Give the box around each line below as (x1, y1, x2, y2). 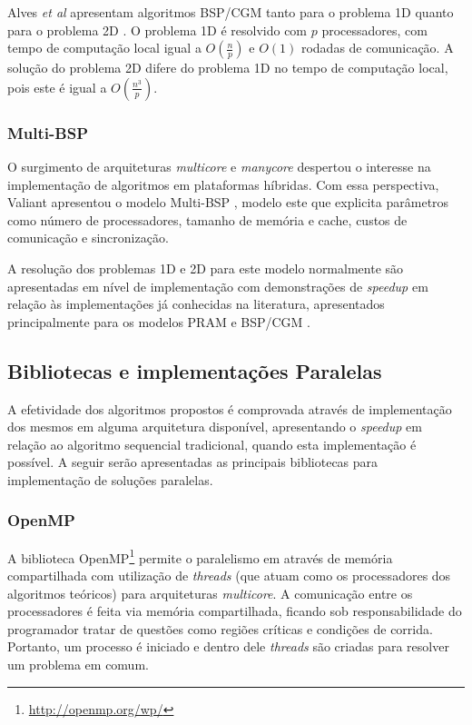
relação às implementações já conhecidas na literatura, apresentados (7, 294, 385, 313)
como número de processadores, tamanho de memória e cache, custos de (7, 210, 408, 229)
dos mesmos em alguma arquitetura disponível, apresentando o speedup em (7, 417, 422, 436)
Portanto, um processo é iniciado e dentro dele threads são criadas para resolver (7, 637, 449, 656)
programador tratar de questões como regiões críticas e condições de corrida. (7, 619, 433, 638)
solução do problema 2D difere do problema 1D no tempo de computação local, (7, 58, 448, 77)
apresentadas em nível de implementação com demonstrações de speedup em (7, 276, 428, 295)
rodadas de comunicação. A (300, 38, 454, 57)
